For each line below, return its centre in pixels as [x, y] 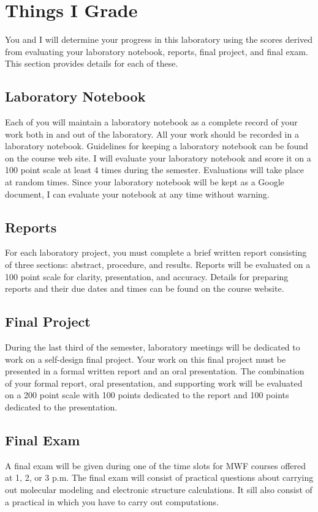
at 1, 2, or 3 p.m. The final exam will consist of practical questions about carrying [159, 477]
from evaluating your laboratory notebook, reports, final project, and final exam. [157, 51]
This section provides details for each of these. [92, 63]
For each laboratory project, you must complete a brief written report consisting [156, 252]
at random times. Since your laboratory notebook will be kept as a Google [145, 182]
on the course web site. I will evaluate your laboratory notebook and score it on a [158, 158]
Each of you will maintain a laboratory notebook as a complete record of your [151, 122]
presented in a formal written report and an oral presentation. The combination [155, 371]
